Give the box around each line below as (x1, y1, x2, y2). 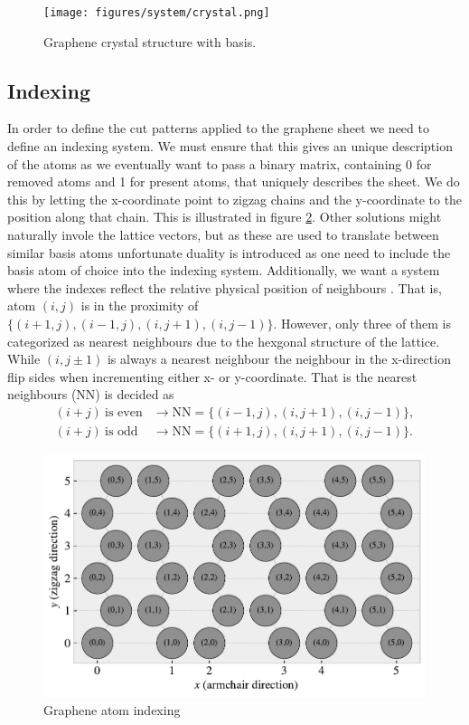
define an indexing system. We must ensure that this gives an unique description (7, 137, 453, 156)
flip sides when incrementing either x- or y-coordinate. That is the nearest (7, 367, 417, 386)
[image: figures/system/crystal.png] (43, 6, 270, 19)
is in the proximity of (80, 296, 199, 315)
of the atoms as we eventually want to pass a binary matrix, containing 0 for (7, 154, 432, 173)
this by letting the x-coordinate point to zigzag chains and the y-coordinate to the (7, 189, 463, 208)
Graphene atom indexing (43, 701, 181, 720)
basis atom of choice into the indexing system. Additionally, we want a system (7, 261, 440, 280)
